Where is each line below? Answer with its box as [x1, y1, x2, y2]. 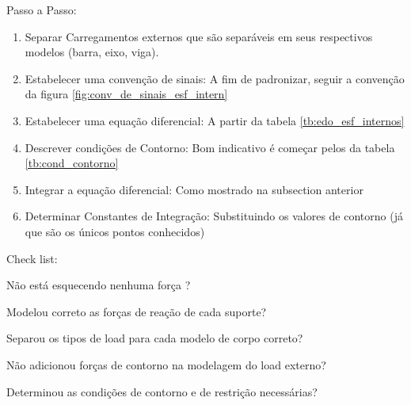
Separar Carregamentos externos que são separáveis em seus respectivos [25, 28, 373, 44]
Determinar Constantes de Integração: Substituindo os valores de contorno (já [25, 208, 403, 224]
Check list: [6, 250, 58, 266]
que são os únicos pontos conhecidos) [25, 223, 205, 239]
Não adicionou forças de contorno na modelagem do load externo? [6, 356, 326, 373]
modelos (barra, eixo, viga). [25, 44, 159, 60]
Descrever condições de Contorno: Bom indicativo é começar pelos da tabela [25, 139, 395, 155]
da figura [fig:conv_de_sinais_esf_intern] [25, 86, 228, 102]
